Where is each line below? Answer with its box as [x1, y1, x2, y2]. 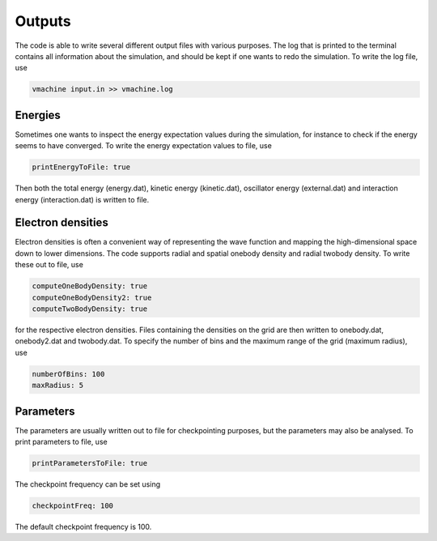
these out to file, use [15, 260, 84, 270]
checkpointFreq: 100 [32, 501, 113, 510]
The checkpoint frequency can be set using [15, 479, 161, 489]
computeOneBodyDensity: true [32, 282, 148, 291]
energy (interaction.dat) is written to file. [15, 194, 150, 204]
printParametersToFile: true [32, 458, 148, 468]
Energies [15, 108, 61, 121]
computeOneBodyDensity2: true [32, 292, 152, 302]
